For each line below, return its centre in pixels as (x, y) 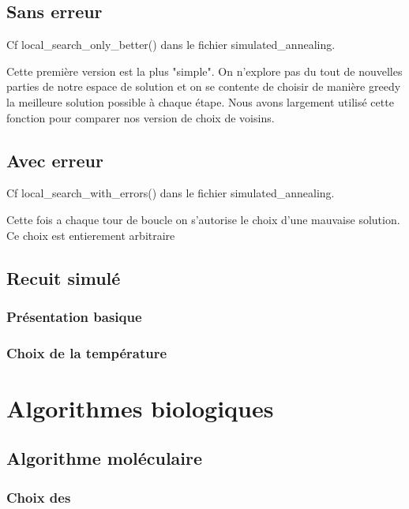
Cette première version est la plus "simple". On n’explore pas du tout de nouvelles (204, 71)
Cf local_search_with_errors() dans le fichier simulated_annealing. (171, 193)
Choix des (39, 497)
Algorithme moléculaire (105, 458)
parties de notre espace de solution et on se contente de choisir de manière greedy (204, 86)
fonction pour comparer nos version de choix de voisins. (141, 117)
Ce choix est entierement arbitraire (91, 235)
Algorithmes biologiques (140, 408)
